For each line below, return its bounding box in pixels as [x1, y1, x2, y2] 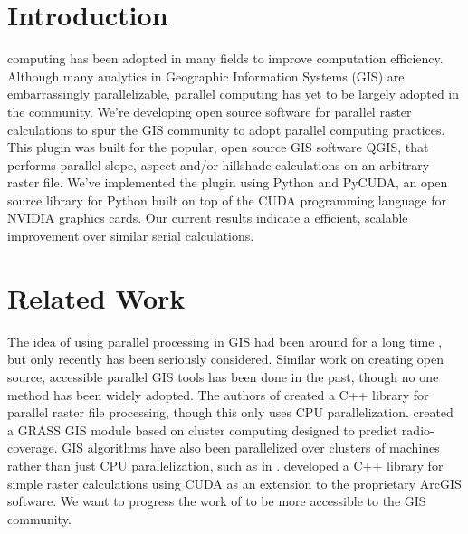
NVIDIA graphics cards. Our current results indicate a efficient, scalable [7, 208, 408, 227]
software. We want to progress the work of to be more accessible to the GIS [7, 491, 426, 510]
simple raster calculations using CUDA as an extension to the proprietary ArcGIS [7, 473, 462, 492]
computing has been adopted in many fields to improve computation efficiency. [7, 49, 444, 68]
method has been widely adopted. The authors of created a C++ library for [7, 385, 429, 404]
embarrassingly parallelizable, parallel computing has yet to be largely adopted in [7, 84, 460, 103]
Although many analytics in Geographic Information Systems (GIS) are [7, 66, 405, 85]
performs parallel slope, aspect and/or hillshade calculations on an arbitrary [7, 155, 430, 174]
